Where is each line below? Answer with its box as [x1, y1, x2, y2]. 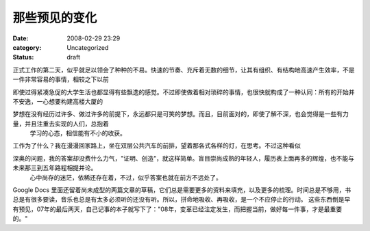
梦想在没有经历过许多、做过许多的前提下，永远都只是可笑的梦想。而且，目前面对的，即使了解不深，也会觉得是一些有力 [12, 110, 349, 118]
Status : [12, 53, 34, 62]
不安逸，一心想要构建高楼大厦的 [12, 97, 103, 105]
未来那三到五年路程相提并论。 [12, 164, 97, 172]
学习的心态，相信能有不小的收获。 [29, 129, 126, 137]
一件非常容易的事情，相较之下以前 [12, 75, 109, 83]
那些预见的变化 [12, 10, 97, 25]
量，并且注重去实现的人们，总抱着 [12, 120, 109, 128]
